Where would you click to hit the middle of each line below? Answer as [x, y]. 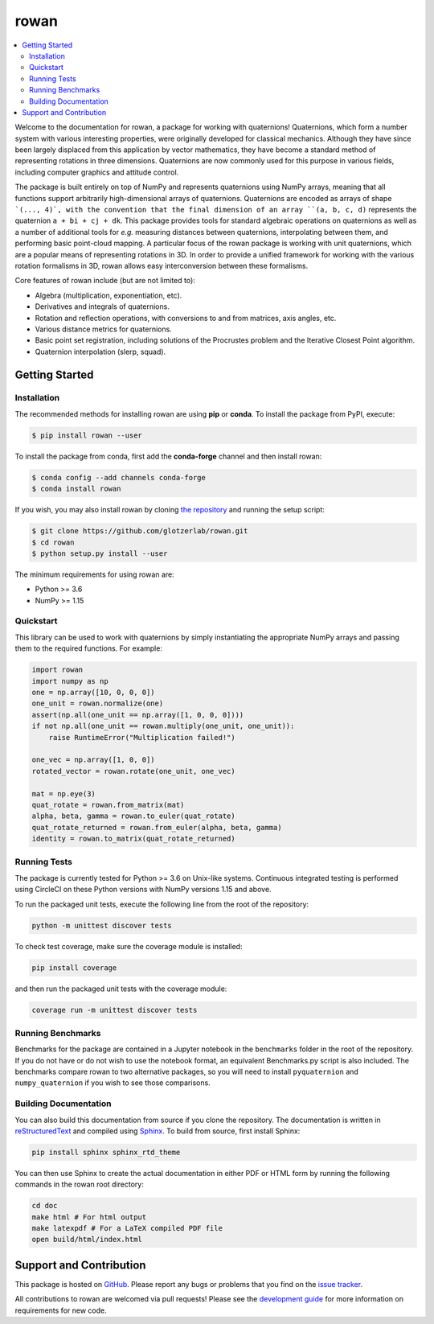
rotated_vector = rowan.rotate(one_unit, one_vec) [134, 771]
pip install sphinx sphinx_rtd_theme [106, 1152]
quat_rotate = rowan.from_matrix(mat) [108, 805]
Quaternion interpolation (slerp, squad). [100, 352]
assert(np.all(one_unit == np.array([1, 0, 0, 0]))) [138, 715]
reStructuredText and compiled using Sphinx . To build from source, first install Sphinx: [158, 1131]
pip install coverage [74, 968]
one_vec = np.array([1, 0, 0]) [94, 760]
